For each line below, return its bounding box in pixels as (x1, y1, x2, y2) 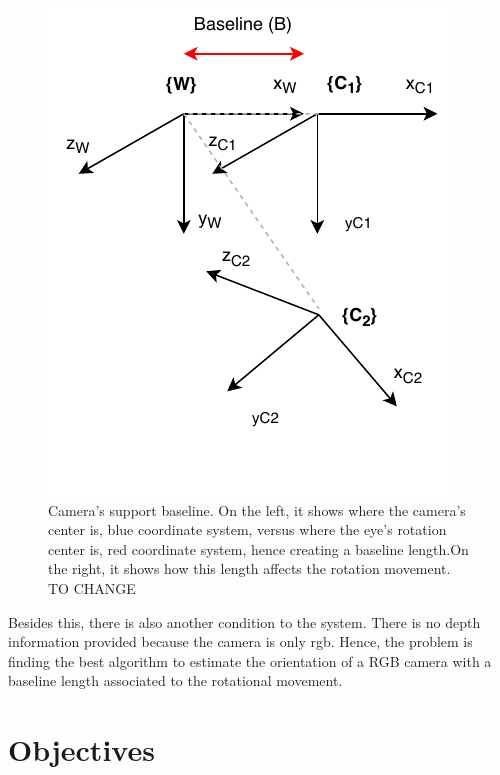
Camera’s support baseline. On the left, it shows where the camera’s (48, 499, 466, 520)
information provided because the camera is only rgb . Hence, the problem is (8, 631, 473, 652)
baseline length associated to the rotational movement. (8, 670, 343, 691)
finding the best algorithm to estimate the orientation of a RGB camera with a (8, 650, 492, 671)
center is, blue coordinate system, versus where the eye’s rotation (48, 519, 447, 540)
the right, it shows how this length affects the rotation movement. (48, 558, 451, 579)
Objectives (8, 729, 155, 770)
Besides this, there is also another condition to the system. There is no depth (8, 611, 481, 632)
